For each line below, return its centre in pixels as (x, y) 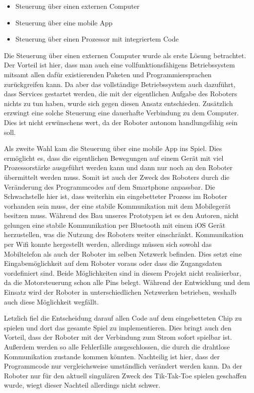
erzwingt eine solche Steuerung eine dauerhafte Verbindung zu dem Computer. (121, 113)
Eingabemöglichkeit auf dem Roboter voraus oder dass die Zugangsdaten (113, 263)
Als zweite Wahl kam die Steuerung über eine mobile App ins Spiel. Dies (113, 148)
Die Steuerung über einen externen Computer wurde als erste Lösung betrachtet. (125, 55)
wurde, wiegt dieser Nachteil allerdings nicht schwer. (82, 385)
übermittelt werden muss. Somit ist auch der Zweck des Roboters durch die (117, 177)
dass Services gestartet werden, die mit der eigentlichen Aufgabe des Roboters (121, 94)
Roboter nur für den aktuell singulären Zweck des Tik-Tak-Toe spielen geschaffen (125, 375)
